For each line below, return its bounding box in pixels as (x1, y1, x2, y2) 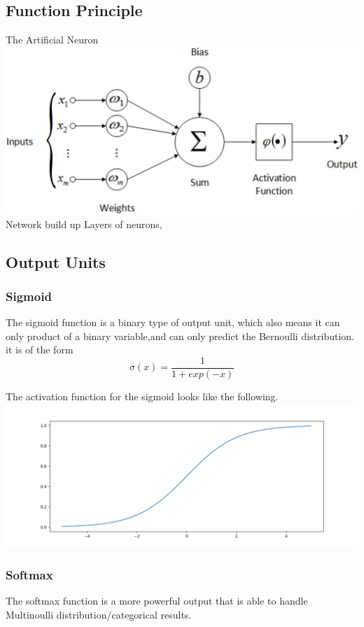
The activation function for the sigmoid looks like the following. (6, 389, 279, 404)
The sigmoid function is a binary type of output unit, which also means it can (6, 315, 340, 330)
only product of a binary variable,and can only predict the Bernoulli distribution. (6, 328, 355, 343)
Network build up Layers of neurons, (6, 216, 162, 231)
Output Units (6, 251, 106, 272)
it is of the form (6, 342, 73, 357)
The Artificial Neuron (6, 32, 99, 47)
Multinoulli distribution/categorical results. (6, 607, 192, 621)
